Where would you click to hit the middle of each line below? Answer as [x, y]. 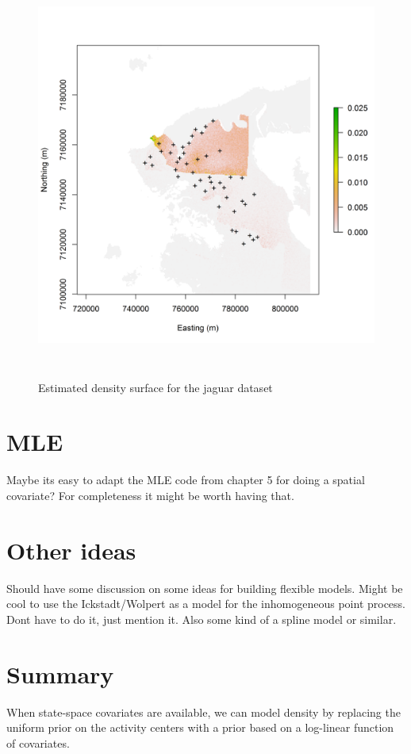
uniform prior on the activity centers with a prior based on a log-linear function [200, 727]
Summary [60, 673]
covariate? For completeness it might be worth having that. [150, 495]
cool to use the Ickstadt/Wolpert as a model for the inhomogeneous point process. [206, 604]
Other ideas [71, 550]
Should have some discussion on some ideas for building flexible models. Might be [205, 588]
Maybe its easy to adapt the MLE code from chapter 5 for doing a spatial [186, 480]
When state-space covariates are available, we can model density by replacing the [204, 712]
